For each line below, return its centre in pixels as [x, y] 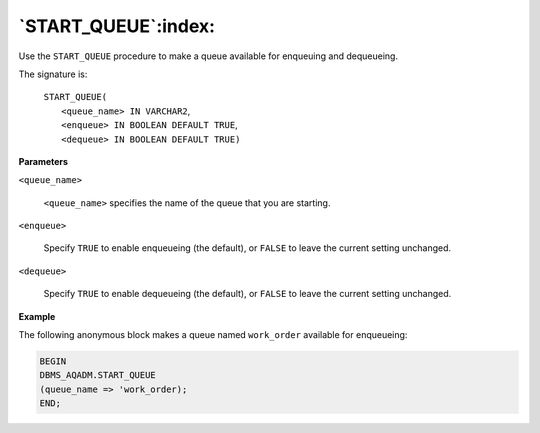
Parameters [43, 161]
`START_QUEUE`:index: [116, 26]
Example [37, 316]
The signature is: [53, 74]
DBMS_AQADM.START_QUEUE [98, 375]
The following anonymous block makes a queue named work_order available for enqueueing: [213, 335]
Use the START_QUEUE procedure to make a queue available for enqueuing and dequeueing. [208, 56]
